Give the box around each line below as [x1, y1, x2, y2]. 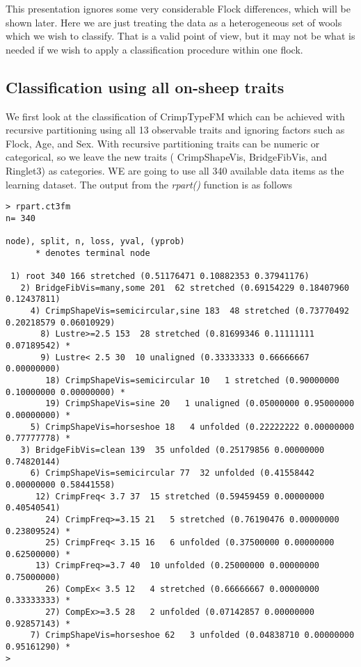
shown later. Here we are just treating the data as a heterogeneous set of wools [6, 15, 342, 29]
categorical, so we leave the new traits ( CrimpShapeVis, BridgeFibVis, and [6, 150, 328, 164]
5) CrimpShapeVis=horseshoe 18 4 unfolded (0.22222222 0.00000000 [30, 421, 355, 432]
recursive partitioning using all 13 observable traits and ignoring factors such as [6, 122, 345, 137]
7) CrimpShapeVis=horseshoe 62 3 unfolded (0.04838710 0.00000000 [30, 630, 355, 641]
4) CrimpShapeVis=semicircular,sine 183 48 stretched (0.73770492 [30, 306, 349, 316]
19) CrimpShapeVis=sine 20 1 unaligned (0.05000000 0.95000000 [45, 399, 355, 409]
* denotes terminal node [35, 248, 150, 258]
